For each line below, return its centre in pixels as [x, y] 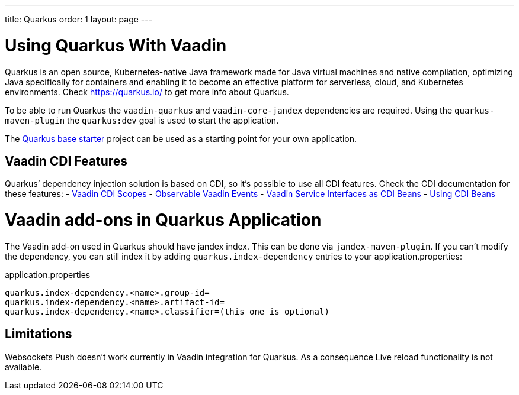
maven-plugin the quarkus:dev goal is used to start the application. [142, 120]
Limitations [39, 334]
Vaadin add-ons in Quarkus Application [163, 220]
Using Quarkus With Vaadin [116, 45]
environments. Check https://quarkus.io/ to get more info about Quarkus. [147, 92]
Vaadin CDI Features [66, 161]
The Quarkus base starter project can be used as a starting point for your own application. [181, 138]
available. [23, 367]
